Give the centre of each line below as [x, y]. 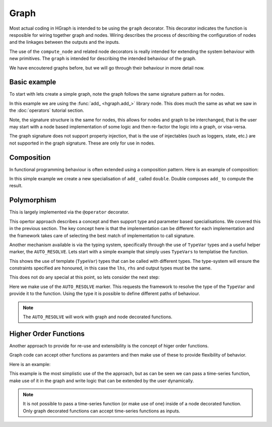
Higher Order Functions [47, 334]
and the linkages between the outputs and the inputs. [65, 42]
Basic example [33, 82]
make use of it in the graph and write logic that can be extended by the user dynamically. [101, 381]
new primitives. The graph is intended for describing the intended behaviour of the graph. [103, 58]
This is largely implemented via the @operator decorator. [69, 212]
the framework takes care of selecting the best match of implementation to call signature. [102, 235]
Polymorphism [33, 200]
